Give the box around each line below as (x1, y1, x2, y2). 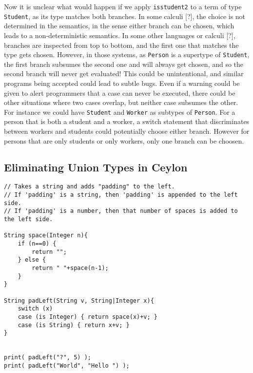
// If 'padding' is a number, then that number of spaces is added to (4, 207, 238, 215)
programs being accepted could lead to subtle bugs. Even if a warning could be (4, 78, 240, 88)
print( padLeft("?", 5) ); (4, 354, 91, 361)
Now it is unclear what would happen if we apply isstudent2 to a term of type (4, 1, 242, 11)
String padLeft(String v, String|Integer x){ (4, 297, 154, 304)
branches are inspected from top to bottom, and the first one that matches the (4, 40, 239, 50)
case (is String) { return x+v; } (18, 321, 130, 329)
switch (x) (18, 305, 53, 312)
